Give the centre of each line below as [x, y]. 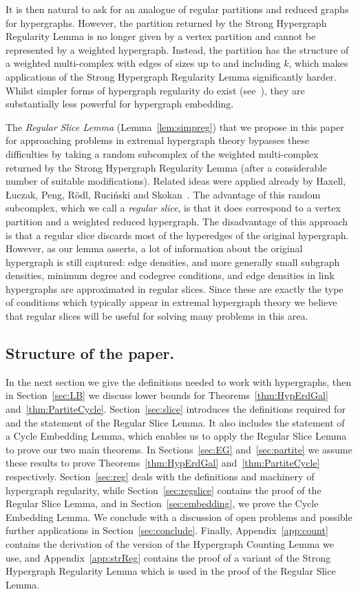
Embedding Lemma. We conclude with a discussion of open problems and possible [179, 516]
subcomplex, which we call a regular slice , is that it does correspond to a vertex [173, 208]
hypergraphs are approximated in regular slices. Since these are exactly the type [175, 288]
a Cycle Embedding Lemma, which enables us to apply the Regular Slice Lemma [176, 436]
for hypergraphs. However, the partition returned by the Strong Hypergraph [166, 22]
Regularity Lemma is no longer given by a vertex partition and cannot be [161, 36]
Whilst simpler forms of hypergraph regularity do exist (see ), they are [155, 90]
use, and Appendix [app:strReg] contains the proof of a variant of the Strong [168, 557]
